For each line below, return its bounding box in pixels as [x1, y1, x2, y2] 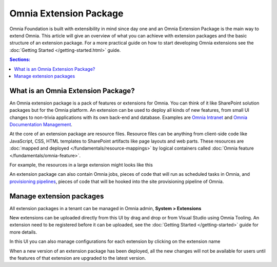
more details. [9, 229, 37, 235]
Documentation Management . [9, 121, 73, 128]
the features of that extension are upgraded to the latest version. [9, 255, 146, 261]
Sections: [9, 56, 31, 63]
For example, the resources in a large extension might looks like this [9, 161, 153, 168]
